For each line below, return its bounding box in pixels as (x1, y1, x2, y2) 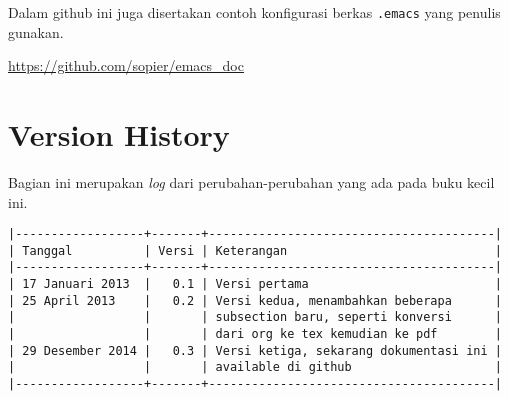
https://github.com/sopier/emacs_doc (8, 55, 244, 76)
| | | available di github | (8, 360, 502, 375)
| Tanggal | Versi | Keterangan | (8, 243, 502, 258)
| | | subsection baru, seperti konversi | (8, 310, 502, 325)
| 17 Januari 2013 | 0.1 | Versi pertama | (8, 277, 502, 292)
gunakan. (8, 21, 64, 42)
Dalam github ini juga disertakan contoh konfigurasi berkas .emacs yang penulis (8, 2, 501, 22)
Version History (8, 114, 230, 155)
